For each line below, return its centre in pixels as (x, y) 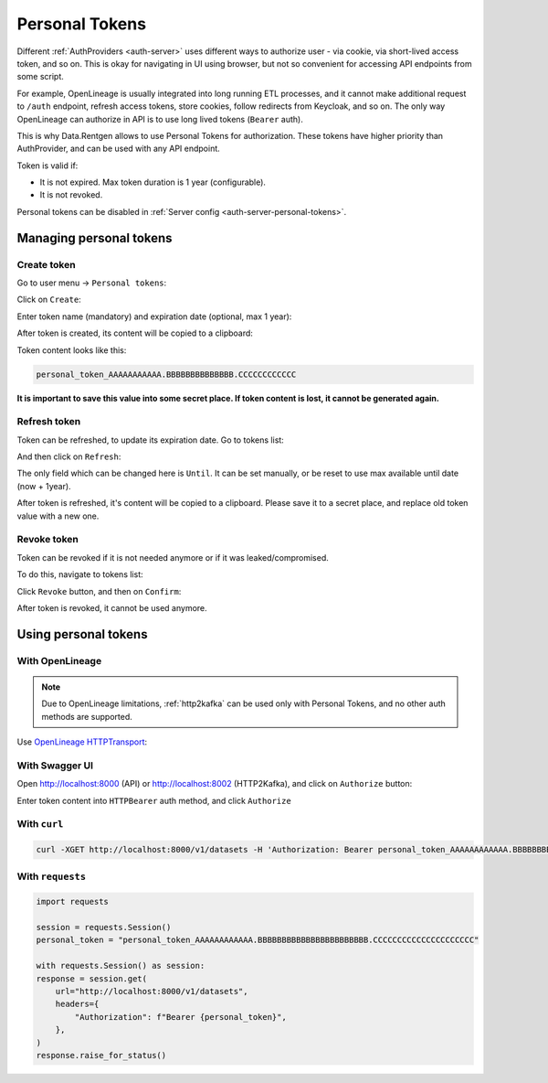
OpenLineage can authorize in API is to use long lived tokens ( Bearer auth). (160, 119)
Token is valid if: (47, 166)
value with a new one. (58, 516)
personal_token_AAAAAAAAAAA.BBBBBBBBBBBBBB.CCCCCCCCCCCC (166, 374)
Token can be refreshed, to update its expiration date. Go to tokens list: (151, 440)
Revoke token (48, 540)
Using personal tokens (82, 634)
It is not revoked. (71, 195)
